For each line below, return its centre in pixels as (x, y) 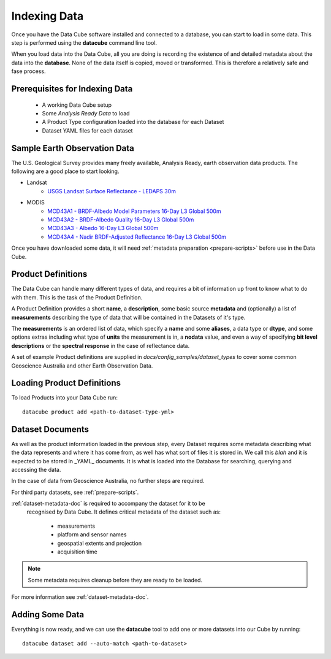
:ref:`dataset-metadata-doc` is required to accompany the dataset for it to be (108, 504)
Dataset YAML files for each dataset (87, 130)
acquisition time (77, 552)
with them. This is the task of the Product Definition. (77, 297)
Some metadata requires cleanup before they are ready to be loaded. (115, 580)
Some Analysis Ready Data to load (86, 113)
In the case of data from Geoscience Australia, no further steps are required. (108, 481)
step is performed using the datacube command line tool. (84, 42)
